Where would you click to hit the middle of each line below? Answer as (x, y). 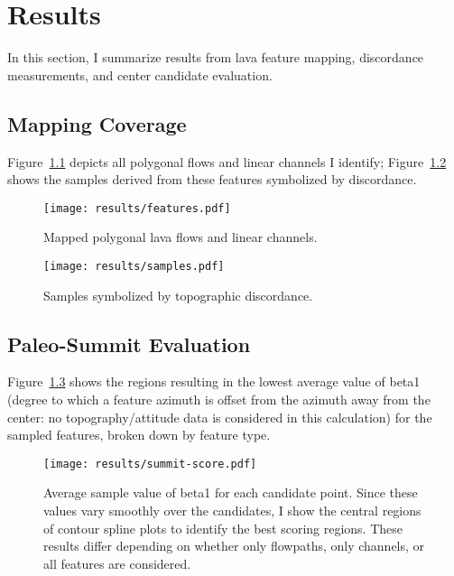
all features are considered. (117, 563)
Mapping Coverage (97, 123)
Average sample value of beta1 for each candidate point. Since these (231, 492)
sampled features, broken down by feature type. (139, 435)
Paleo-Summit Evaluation (129, 344)
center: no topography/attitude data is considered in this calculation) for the (220, 417)
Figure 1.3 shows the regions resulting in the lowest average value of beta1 (214, 381)
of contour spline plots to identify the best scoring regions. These (223, 528)
